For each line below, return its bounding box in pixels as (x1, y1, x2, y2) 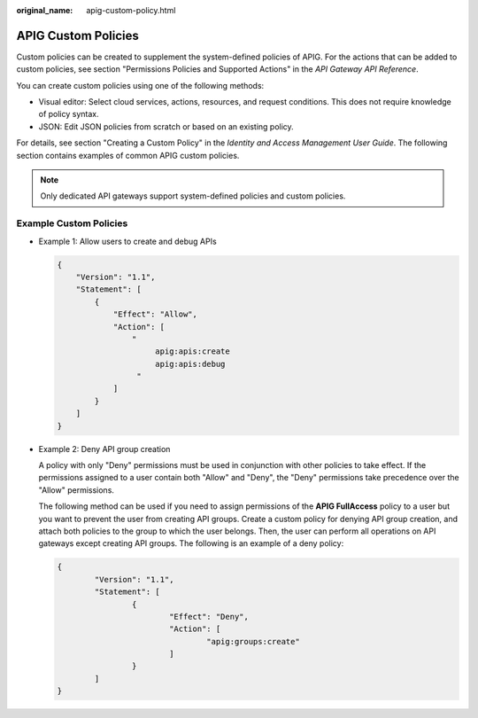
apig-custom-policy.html (86, 5, 176, 15)
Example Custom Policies (16, 217, 128, 230)
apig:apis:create (155, 347, 230, 356)
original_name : (16, 5, 73, 15)
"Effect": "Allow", (112, 309, 198, 319)
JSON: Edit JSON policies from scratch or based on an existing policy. (38, 121, 294, 132)
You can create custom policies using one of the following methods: (16, 80, 265, 90)
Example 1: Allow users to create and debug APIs (38, 236, 217, 246)
